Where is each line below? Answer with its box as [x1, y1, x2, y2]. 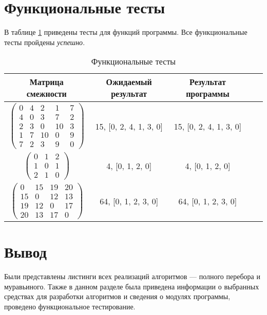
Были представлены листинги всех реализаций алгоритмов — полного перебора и [4, 271, 260, 282]
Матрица [29, 76, 64, 88]
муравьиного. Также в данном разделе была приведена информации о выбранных [4, 281, 259, 291]
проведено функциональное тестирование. [4, 301, 136, 311]
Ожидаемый [106, 76, 152, 88]
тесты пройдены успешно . [4, 36, 85, 47]
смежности [26, 88, 67, 100]
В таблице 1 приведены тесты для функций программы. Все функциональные [4, 27, 247, 37]
